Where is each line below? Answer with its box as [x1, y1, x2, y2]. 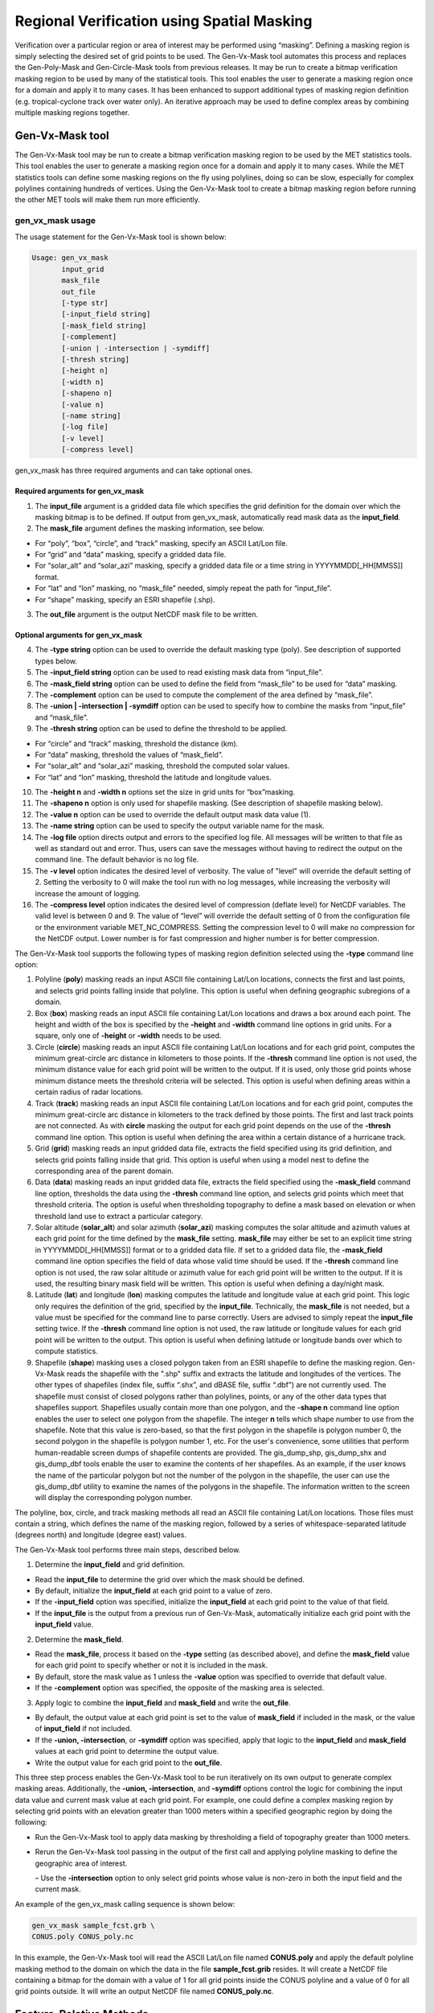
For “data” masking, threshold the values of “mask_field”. [35, 750, 223, 759]
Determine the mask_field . [35, 1635, 124, 1644]
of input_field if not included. [35, 1724, 133, 1734]
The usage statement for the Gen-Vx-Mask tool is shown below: [14, 232, 227, 242]
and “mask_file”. [35, 713, 88, 722]
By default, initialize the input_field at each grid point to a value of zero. [35, 1586, 272, 1596]
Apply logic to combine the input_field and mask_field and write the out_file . [35, 1697, 291, 1707]
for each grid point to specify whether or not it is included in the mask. [35, 1660, 268, 1670]
